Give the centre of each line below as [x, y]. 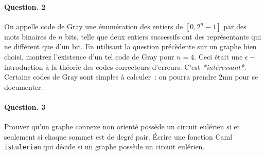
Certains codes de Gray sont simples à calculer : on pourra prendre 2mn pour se [131, 77]
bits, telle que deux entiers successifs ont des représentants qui [163, 36]
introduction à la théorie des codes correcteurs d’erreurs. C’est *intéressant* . [125, 66]
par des [235, 26]
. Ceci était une [218, 56]
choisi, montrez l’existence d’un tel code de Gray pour [89, 56]
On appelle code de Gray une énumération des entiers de [94, 26]
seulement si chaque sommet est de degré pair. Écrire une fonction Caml [118, 136]
